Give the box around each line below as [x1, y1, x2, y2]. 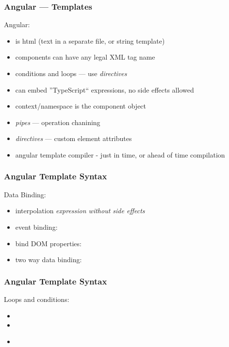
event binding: [15, 221, 58, 232]
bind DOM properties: [15, 238, 82, 248]
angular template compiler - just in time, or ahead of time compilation [15, 149, 225, 159]
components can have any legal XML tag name [15, 52, 155, 62]
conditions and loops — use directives [15, 68, 127, 78]
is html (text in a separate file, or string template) [15, 35, 165, 46]
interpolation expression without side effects [15, 205, 145, 216]
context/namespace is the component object [15, 101, 147, 111]
